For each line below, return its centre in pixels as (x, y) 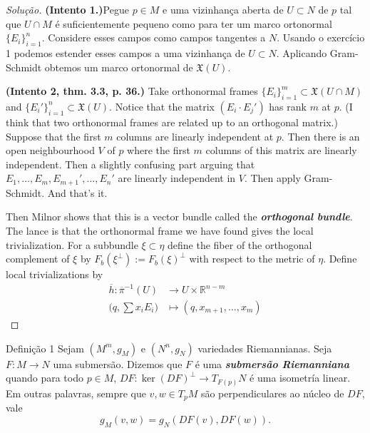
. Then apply (272, 178)
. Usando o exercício (321, 37)
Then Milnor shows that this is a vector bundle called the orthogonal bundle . (179, 216)
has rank (288, 106)
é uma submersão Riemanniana (272, 363)
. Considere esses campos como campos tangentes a (154, 37)
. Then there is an (320, 136)
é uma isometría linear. (300, 378)
